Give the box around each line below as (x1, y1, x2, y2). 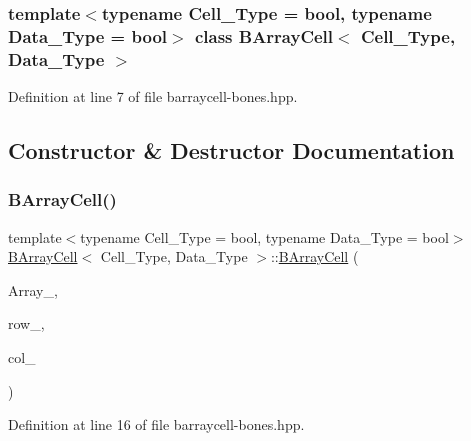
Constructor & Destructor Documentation (8, 135, 455, 166)
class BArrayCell (194, 23, 334, 48)
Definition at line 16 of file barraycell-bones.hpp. (8, 414, 305, 435)
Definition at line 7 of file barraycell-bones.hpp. (8, 86, 298, 107)
